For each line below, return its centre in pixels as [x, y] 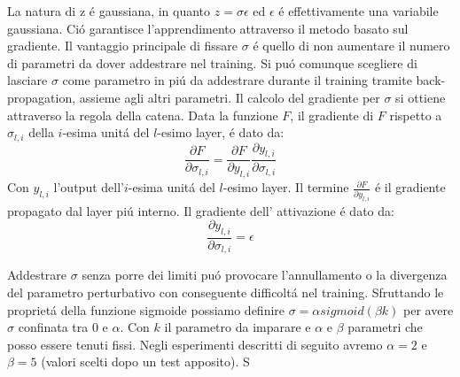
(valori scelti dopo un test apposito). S [145, 362]
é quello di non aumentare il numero [351, 46]
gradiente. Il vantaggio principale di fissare [123, 46]
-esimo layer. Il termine [286, 187]
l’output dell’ [89, 187]
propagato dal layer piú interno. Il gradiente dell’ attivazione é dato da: [201, 210]
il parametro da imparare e [238, 327]
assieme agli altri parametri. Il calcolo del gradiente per [230, 97]
